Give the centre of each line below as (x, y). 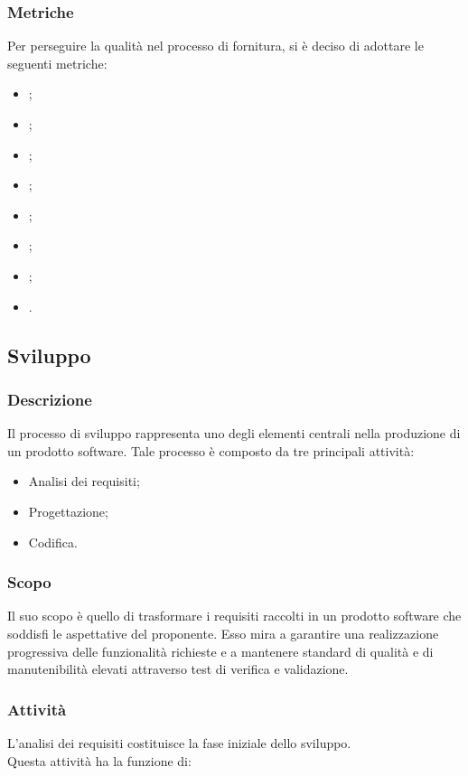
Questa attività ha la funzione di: (99, 760)
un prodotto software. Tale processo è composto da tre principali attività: (211, 450)
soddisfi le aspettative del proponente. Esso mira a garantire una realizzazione (223, 633)
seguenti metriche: (57, 63)
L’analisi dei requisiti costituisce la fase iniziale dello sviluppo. (179, 742)
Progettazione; (68, 511)
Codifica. (53, 542)
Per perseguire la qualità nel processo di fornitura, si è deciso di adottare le (215, 46)
